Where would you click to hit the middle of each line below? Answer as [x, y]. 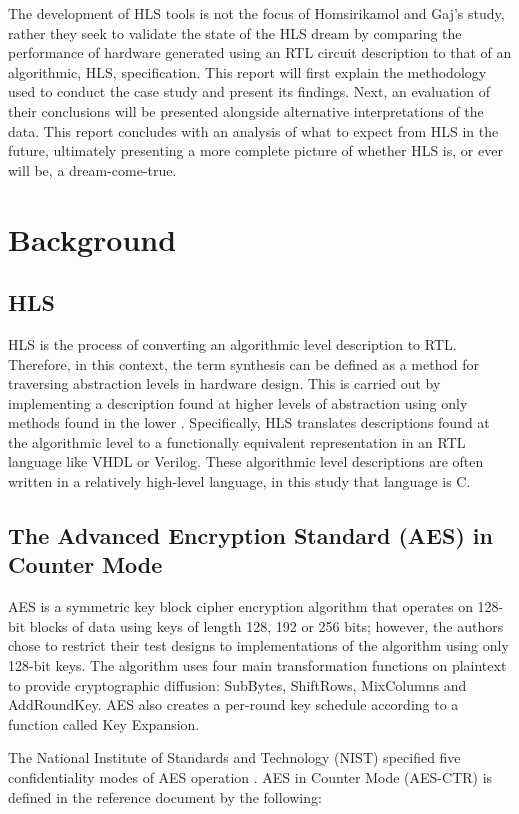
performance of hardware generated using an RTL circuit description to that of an [260, 52]
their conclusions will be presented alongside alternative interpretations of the [246, 110]
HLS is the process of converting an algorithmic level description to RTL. [232, 343]
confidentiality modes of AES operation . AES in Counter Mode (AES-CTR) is [250, 777]
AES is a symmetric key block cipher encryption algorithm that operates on [240, 606]
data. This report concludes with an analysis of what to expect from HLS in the [253, 130]
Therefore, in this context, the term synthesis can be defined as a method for [244, 363]
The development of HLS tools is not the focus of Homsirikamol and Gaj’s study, [256, 13]
